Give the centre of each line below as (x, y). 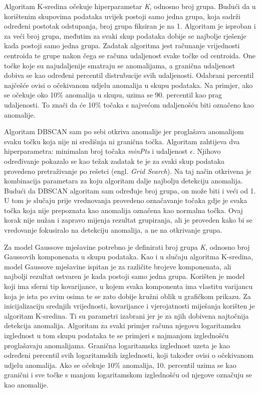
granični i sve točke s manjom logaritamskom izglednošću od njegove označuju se (128, 375)
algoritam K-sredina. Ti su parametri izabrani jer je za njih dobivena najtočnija (126, 315)
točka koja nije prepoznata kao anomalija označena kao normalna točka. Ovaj (123, 210)
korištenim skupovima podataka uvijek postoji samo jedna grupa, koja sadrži (122, 16)
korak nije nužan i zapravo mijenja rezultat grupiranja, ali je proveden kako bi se (128, 220)
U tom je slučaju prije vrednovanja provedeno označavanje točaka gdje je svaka (126, 200)
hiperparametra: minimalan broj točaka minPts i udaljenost (96, 151)
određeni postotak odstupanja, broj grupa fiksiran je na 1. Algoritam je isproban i (130, 26)
